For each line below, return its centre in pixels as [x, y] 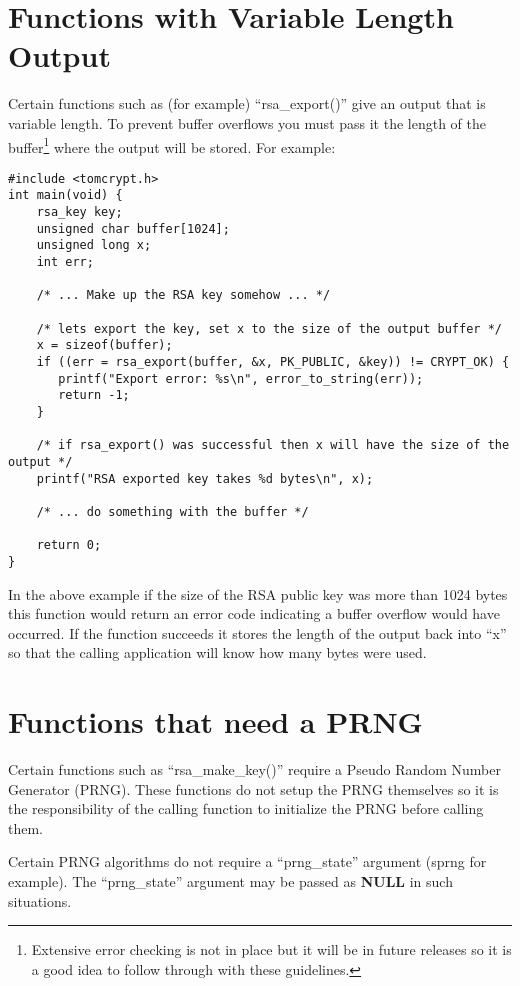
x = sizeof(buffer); [104, 345]
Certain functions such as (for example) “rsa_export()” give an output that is [247, 103]
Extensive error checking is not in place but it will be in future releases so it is [271, 949]
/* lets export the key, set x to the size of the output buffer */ [269, 328]
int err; [65, 262]
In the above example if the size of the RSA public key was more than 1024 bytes [258, 593]
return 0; [69, 545]
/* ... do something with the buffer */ [172, 511]
